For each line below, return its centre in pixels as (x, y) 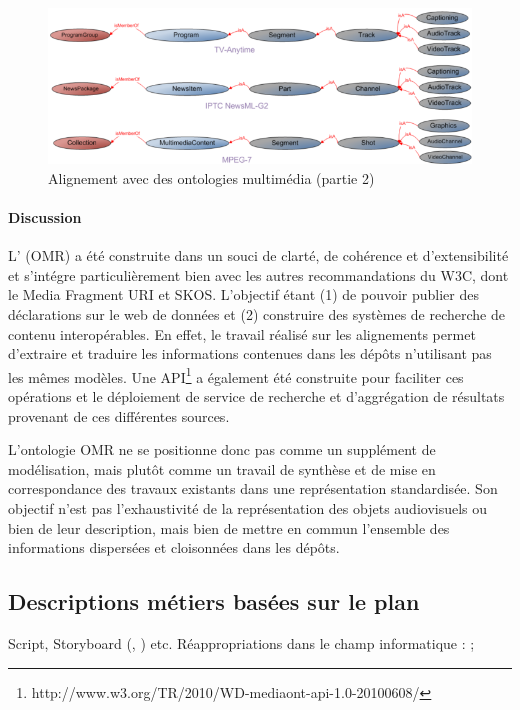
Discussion (45, 216)
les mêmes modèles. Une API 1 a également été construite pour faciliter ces (236, 375)
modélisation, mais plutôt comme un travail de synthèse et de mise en (222, 468)
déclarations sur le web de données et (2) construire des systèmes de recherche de (256, 313)
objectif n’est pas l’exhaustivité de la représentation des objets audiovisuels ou (248, 507)
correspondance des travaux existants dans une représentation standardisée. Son (253, 488)
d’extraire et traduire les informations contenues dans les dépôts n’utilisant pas (250, 353)
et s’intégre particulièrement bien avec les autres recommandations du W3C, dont (258, 274)
